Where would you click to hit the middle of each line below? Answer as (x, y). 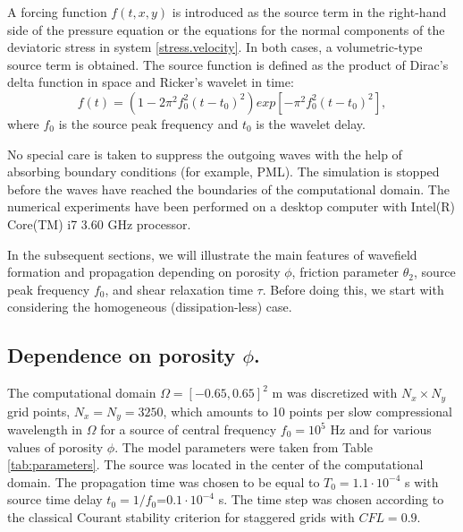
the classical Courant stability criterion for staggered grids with (181, 516)
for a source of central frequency (189, 429)
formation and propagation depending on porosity (144, 272)
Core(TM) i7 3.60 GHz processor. (99, 223)
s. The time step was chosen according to (331, 499)
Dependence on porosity (122, 355)
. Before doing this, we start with (353, 289)
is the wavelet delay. (311, 123)
